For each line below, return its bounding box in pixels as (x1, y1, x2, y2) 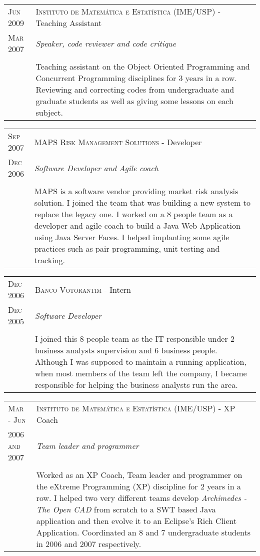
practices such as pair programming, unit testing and (34, 243, 220, 254)
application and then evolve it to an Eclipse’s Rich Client (36, 515, 237, 526)
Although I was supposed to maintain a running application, (34, 356, 246, 367)
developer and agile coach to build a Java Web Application (34, 220, 240, 231)
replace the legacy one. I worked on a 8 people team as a (34, 208, 233, 220)
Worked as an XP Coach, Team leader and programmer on (36, 469, 242, 480)
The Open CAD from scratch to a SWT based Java (36, 503, 216, 515)
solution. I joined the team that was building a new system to (34, 197, 250, 208)
